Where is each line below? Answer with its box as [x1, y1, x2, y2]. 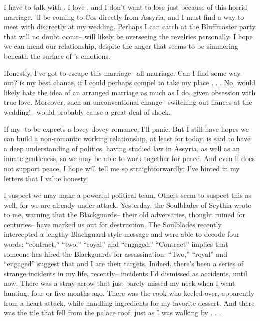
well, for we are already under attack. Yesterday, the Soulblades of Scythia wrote [4, 199, 251, 210]
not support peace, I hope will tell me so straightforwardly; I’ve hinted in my [4, 163, 240, 173]
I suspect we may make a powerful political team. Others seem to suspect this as [4, 190, 251, 200]
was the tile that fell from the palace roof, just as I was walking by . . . [4, 307, 221, 318]
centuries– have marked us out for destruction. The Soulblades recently [4, 219, 222, 229]
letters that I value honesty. [4, 173, 88, 183]
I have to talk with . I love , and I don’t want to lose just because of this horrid [4, 2, 247, 12]
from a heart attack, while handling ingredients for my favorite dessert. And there [4, 297, 255, 308]
